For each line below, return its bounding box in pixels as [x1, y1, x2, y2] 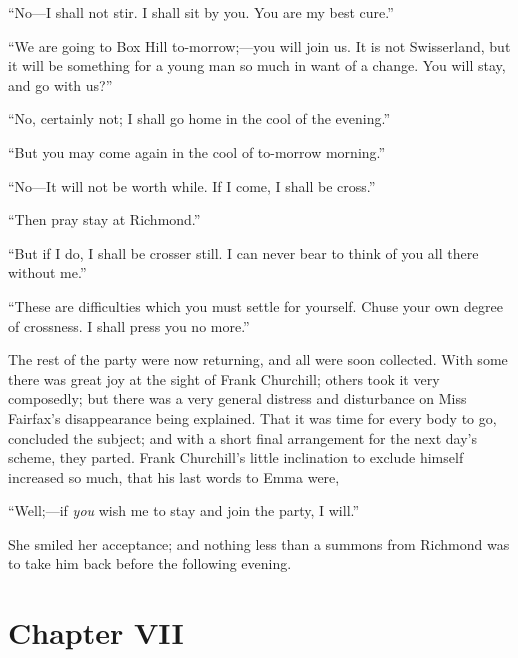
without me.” [8, 262, 87, 283]
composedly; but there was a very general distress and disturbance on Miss [8, 388, 467, 409]
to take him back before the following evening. [8, 553, 292, 574]
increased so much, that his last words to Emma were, [8, 466, 340, 487]
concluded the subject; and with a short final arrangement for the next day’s [8, 427, 478, 448]
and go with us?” [8, 74, 113, 95]
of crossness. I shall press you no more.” [8, 315, 250, 336]
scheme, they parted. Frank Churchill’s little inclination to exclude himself [8, 447, 464, 468]
